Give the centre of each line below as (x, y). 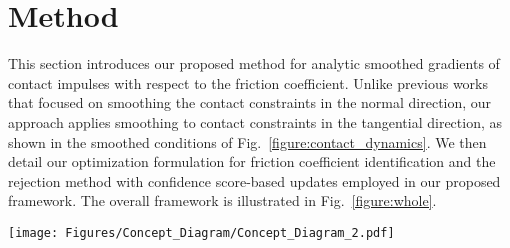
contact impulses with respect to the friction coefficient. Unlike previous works (248, 82)
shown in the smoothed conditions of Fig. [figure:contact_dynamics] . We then (247, 141)
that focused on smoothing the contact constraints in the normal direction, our (250, 102)
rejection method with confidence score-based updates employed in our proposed (254, 180)
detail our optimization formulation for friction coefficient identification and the (252, 161)
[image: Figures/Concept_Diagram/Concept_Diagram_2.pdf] (201, 232)
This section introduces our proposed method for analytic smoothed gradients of (254, 63)
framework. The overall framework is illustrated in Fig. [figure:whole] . (222, 200)
